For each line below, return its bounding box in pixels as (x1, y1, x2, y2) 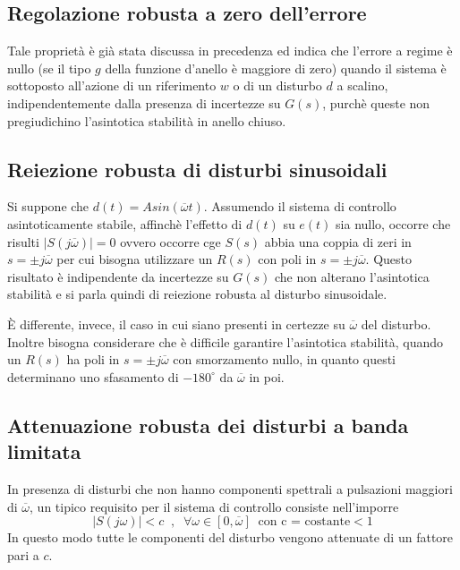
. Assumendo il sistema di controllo (203, 197, 396, 216)
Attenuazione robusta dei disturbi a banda (7, 411, 409, 438)
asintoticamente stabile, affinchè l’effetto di (7, 214, 243, 233)
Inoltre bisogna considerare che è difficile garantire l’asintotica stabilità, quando (7, 332, 444, 351)
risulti (7, 232, 39, 251)
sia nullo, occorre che (336, 214, 451, 233)
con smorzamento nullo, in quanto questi (173, 350, 396, 369)
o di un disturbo (233, 76, 322, 95)
